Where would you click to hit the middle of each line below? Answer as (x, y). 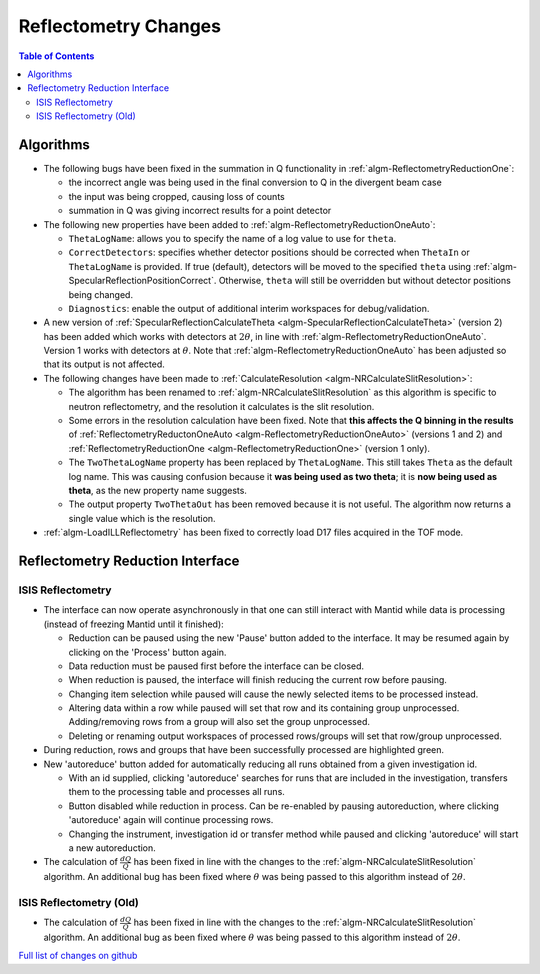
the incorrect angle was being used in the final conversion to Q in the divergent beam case (255, 182)
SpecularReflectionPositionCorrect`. (142, 281)
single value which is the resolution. (142, 518)
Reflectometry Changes (120, 26)
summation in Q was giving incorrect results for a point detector (200, 211)
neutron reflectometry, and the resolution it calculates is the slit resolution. (221, 406)
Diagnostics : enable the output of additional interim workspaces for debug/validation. (249, 308)
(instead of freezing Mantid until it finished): (133, 624)
